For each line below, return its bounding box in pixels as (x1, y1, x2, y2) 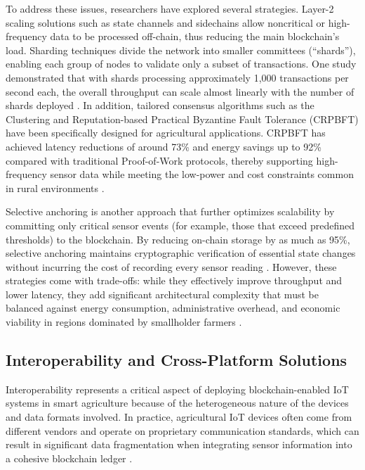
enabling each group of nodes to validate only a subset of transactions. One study (6, 56, 357, 71)
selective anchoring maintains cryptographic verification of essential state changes (6, 246, 356, 260)
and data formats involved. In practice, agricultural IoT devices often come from (6, 409, 352, 424)
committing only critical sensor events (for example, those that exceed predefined (6, 217, 355, 232)
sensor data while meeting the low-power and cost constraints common (50, 167, 354, 182)
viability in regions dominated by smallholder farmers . (6, 315, 242, 329)
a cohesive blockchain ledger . (6, 450, 133, 465)
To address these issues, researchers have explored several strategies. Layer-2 (6, 1, 334, 15)
